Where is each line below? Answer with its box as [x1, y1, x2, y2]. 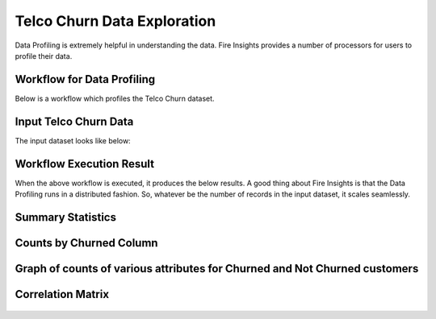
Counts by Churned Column [15, 236, 158, 250]
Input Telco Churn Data [15, 114, 134, 128]
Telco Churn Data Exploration [15, 12, 216, 30]
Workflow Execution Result [15, 157, 155, 171]
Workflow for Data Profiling [15, 72, 156, 86]
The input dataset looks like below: [15, 135, 131, 145]
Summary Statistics [15, 210, 117, 224]
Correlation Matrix [15, 287, 109, 301]
